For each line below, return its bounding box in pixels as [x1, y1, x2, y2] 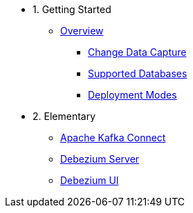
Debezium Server [60, 153, 140, 165]
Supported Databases [88, 68, 187, 79]
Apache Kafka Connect [60, 132, 166, 143]
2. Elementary [33, 110, 96, 122]
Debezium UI [60, 174, 119, 186]
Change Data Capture [88, 46, 187, 58]
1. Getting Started [33, 3, 111, 15]
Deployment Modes [88, 89, 177, 101]
